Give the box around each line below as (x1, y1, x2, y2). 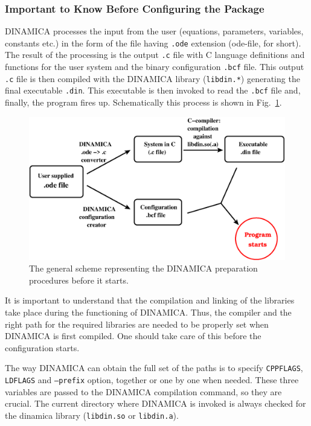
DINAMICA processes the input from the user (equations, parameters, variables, (5, 25, 304, 37)
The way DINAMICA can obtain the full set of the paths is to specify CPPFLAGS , (5, 361, 303, 374)
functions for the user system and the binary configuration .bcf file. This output (5, 60, 304, 73)
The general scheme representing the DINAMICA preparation (29, 262, 258, 275)
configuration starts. (5, 341, 80, 354)
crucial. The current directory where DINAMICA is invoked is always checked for (5, 397, 306, 410)
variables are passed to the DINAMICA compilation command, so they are (5, 385, 282, 398)
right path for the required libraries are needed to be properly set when (5, 317, 269, 330)
